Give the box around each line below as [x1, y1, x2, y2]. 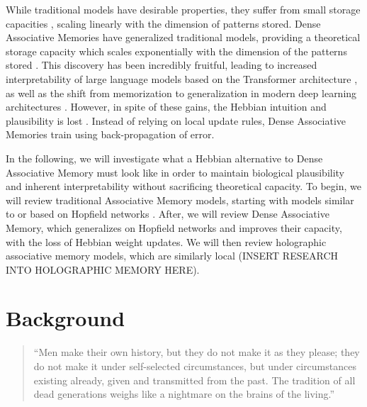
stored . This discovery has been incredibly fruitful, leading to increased [6, 57, 317, 72]
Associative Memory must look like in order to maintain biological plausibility [6, 165, 345, 179]
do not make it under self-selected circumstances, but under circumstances [33, 359, 356, 373]
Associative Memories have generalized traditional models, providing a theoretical [6, 30, 361, 45]
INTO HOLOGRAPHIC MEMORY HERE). [6, 262, 200, 277]
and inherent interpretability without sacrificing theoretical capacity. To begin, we [6, 179, 361, 194]
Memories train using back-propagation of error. [6, 127, 215, 142]
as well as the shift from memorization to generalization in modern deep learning [6, 85, 357, 100]
